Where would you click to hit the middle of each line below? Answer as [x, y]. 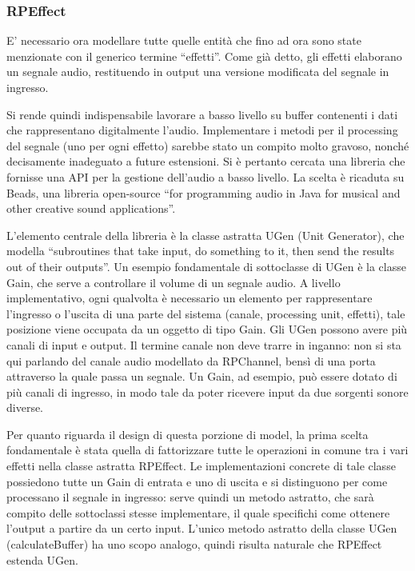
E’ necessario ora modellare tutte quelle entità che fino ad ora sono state [184, 40]
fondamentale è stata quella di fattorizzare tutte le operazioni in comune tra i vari [207, 450]
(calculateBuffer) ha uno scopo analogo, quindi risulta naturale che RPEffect [194, 544]
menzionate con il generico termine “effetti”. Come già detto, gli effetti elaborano [204, 56]
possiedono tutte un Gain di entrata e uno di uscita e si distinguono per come [197, 481]
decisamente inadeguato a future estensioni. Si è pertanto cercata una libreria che [206, 161]
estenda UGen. [43, 559]
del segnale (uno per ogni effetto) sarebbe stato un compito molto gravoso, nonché [208, 145]
